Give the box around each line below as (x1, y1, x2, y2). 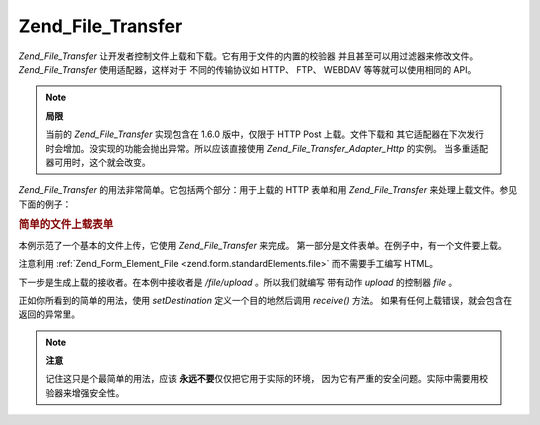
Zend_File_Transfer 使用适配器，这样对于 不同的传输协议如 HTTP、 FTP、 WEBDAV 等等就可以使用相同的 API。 (18, 63, 477, 75)
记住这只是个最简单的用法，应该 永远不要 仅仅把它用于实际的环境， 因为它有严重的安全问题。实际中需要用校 (45, 373, 489, 385)
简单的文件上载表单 (18, 218, 114, 232)
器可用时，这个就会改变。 (45, 156, 151, 168)
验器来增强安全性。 (45, 386, 125, 399)
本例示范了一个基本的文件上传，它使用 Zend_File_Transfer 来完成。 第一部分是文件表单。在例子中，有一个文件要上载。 (18, 239, 507, 251)
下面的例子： (18, 198, 72, 210)
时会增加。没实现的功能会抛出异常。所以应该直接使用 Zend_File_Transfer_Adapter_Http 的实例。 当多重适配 (45, 142, 489, 154)
